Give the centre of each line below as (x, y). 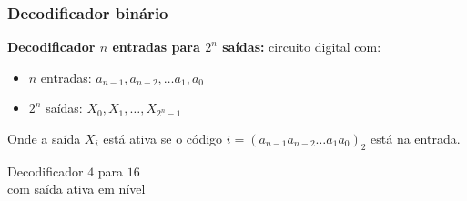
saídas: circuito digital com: (302, 47)
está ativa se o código (163, 138)
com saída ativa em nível (76, 189)
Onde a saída (44, 138)
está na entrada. (416, 138)
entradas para (156, 47)
